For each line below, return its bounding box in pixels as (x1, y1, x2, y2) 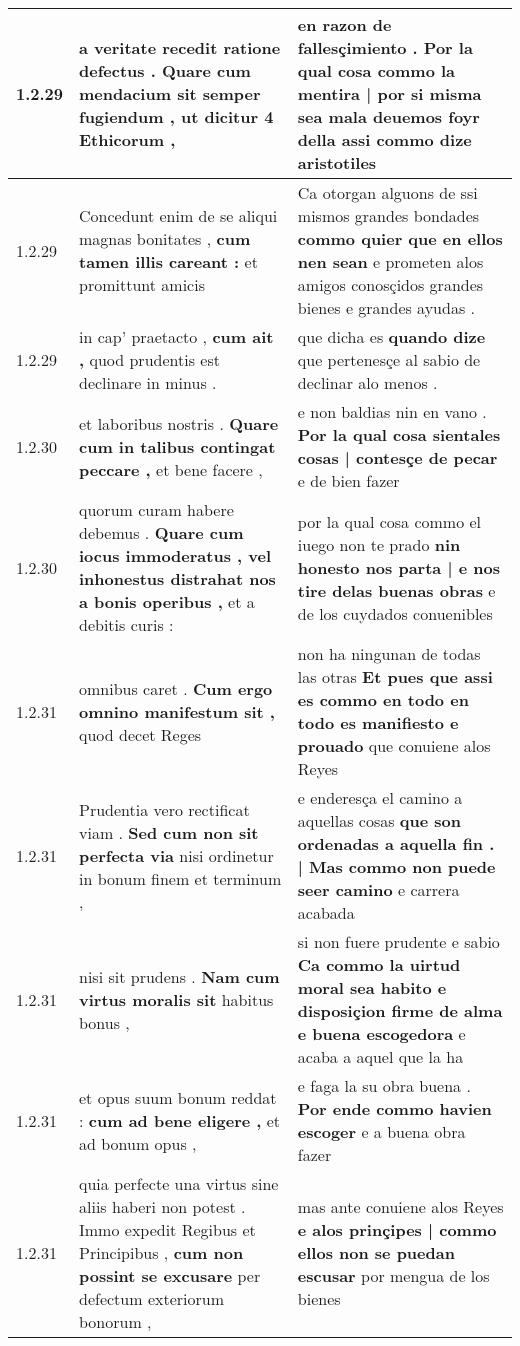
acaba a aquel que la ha (297, 1045, 464, 1068)
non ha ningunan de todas (297, 642, 481, 665)
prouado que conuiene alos (297, 734, 491, 757)
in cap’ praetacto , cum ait (79, 325, 274, 348)
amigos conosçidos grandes (297, 273, 484, 296)
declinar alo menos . (297, 371, 438, 394)
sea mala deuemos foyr (297, 105, 480, 128)
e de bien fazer (297, 469, 400, 492)
